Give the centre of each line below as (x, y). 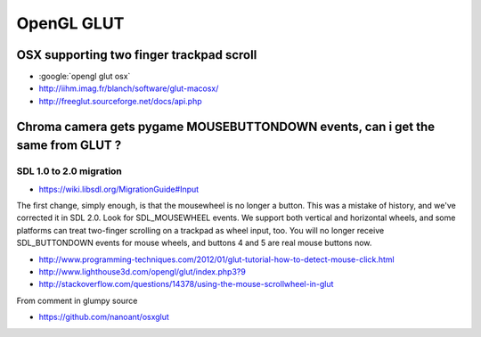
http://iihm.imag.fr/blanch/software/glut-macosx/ (129, 88)
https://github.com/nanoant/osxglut (104, 317)
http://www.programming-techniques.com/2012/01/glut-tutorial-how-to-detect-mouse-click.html (217, 259)
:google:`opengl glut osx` (85, 77)
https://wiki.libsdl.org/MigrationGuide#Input (119, 189)
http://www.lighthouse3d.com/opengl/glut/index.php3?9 (143, 271)
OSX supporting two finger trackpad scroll (137, 55)
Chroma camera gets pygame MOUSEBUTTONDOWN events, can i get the (226, 126)
